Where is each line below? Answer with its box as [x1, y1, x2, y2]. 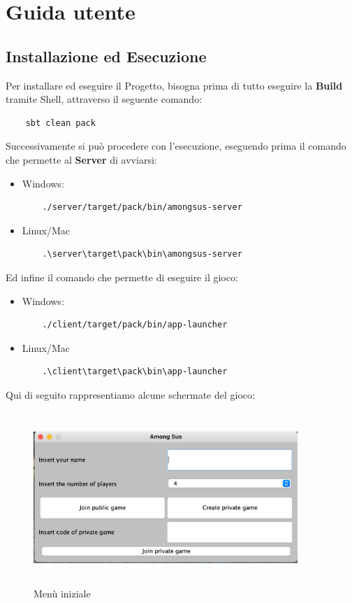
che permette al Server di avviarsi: [6, 152, 157, 166]
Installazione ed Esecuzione [6, 45, 207, 66]
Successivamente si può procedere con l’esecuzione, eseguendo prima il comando [6, 139, 346, 153]
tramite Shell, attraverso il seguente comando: [6, 92, 203, 106]
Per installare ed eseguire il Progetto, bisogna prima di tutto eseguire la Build [6, 78, 343, 92]
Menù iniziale [34, 586, 91, 600]
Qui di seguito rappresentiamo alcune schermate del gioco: [6, 387, 255, 402]
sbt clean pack [25, 118, 96, 128]
